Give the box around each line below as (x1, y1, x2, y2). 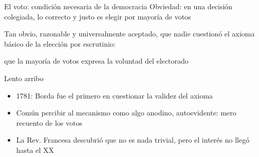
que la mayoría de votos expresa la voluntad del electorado (4, 55, 189, 66)
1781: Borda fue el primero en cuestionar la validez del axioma (16, 90, 213, 101)
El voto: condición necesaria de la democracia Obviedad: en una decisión (4, 1, 233, 11)
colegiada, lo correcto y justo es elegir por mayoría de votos (4, 11, 191, 22)
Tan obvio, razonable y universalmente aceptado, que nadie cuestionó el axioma (4, 28, 255, 39)
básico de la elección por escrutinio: (4, 38, 116, 49)
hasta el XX (16, 144, 54, 155)
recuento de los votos (16, 117, 82, 128)
